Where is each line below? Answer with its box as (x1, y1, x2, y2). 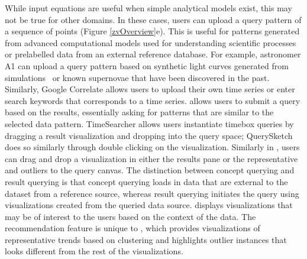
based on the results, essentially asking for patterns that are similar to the (5, 106, 274, 118)
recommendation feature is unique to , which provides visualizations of (5, 222, 260, 234)
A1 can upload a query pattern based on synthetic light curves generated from (5, 59, 289, 72)
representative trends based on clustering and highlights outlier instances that (5, 233, 287, 245)
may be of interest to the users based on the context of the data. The (5, 210, 256, 222)
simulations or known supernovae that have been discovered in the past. (5, 71, 270, 83)
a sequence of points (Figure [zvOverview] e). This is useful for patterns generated (5, 25, 300, 37)
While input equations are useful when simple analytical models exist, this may (5, 2, 292, 14)
